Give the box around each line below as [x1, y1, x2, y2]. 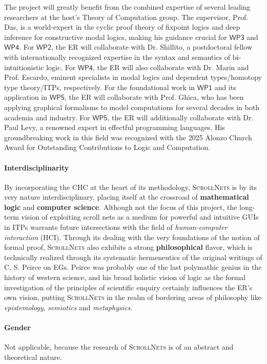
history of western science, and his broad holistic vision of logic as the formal [4, 272, 246, 283]
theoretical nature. [4, 351, 62, 362]
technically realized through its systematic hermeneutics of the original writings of [4, 251, 262, 262]
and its [214, 81, 236, 92]
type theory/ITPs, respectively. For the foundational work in [4, 81, 195, 92]
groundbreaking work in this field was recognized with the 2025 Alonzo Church [4, 132, 252, 142]
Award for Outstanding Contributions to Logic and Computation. [4, 142, 211, 153]
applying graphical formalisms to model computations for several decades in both [4, 101, 259, 112]
